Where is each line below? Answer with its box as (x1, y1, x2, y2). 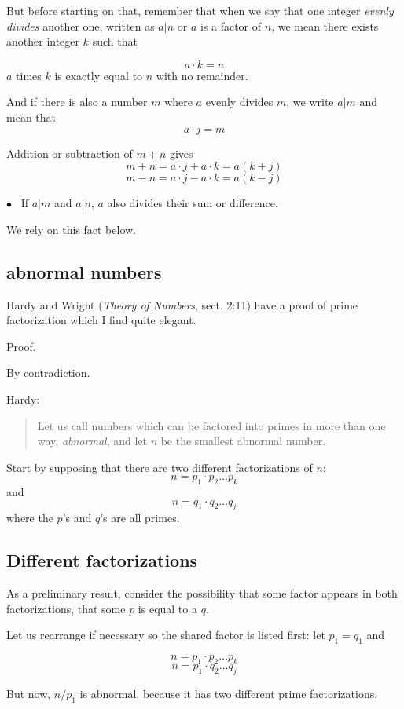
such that (92, 33, 138, 49)
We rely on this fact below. (6, 221, 137, 237)
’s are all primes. (100, 510, 180, 526)
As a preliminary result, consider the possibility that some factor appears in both (6, 585, 398, 601)
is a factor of (200, 17, 262, 34)
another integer (6, 33, 80, 49)
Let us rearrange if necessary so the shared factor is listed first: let (6, 627, 325, 643)
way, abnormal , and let (37, 433, 147, 449)
